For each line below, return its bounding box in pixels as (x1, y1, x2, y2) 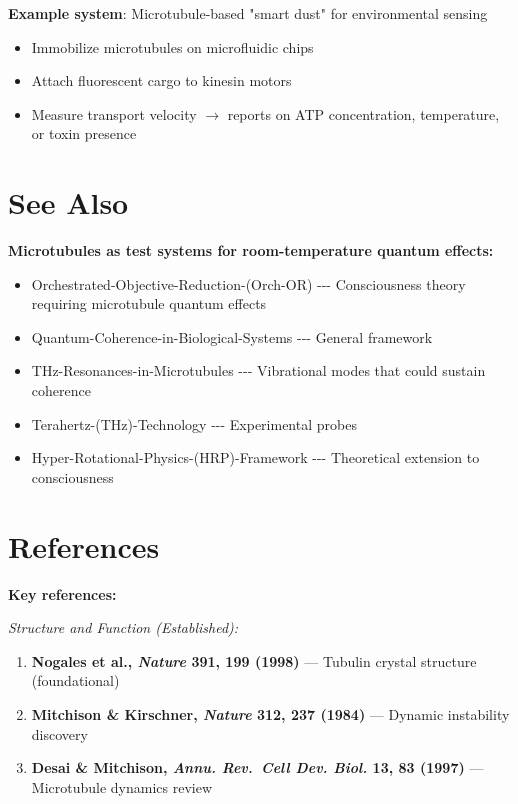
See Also (8, 182, 129, 223)
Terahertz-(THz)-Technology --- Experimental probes (31, 413, 357, 434)
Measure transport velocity (31, 103, 197, 124)
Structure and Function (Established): (8, 617, 239, 638)
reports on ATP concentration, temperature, (227, 103, 500, 124)
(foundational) (31, 670, 120, 691)
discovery (31, 723, 88, 744)
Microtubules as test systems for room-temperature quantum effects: (8, 240, 494, 261)
